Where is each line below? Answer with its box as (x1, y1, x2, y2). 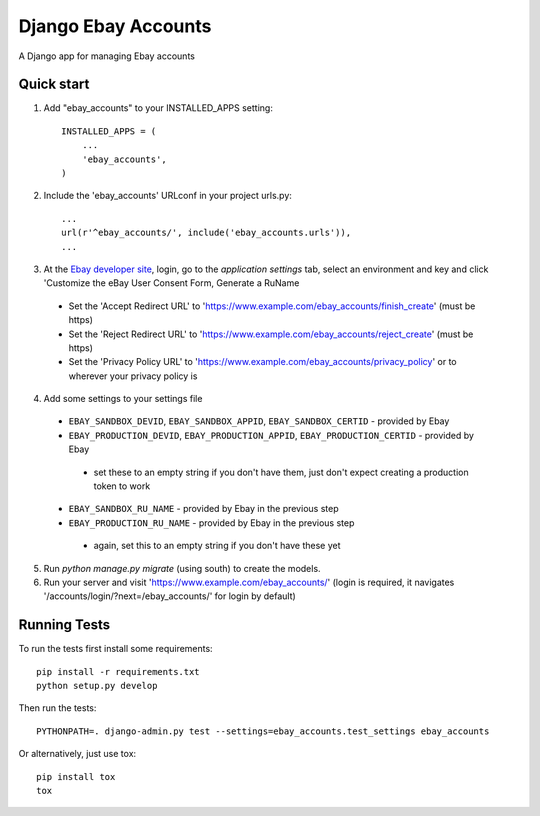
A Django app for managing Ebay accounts (18, 50, 195, 62)
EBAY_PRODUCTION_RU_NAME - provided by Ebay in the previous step (68, 516, 355, 529)
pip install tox (36, 771, 116, 782)
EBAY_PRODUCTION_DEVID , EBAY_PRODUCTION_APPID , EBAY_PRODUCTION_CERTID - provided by (68, 429, 475, 441)
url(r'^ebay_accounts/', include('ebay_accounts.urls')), (61, 227, 352, 239)
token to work (93, 480, 151, 492)
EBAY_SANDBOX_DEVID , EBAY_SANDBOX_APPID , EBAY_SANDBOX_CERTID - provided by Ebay (68, 415, 450, 427)
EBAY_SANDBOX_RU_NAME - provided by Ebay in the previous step (68, 503, 339, 515)
